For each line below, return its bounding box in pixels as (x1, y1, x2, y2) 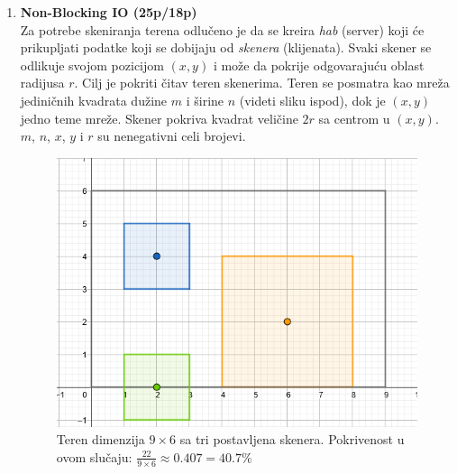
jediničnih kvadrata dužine (20, 90, 168, 109)
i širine (186, 90, 224, 109)
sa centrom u (318, 108, 390, 127)
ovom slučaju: (56, 447, 133, 466)
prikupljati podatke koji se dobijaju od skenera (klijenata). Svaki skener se (20, 38, 432, 57)
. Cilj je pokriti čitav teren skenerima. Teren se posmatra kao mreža (74, 73, 450, 92)
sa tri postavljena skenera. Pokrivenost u (179, 430, 405, 449)
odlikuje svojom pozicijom (20, 55, 164, 74)
